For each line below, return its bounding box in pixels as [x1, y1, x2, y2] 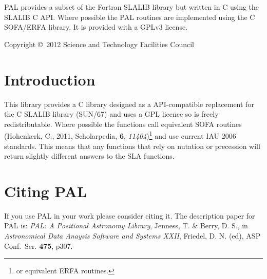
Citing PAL [4, 180, 87, 201]
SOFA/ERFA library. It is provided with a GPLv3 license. [4, 22, 188, 32]
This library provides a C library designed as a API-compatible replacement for [4, 98, 254, 109]
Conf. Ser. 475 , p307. [4, 240, 73, 251]
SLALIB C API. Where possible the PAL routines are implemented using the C [4, 11, 255, 22]
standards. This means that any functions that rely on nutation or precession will [4, 140, 260, 151]
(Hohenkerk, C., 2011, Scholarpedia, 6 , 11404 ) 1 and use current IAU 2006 [4, 129, 236, 141]
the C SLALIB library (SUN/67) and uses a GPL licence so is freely [4, 109, 219, 119]
